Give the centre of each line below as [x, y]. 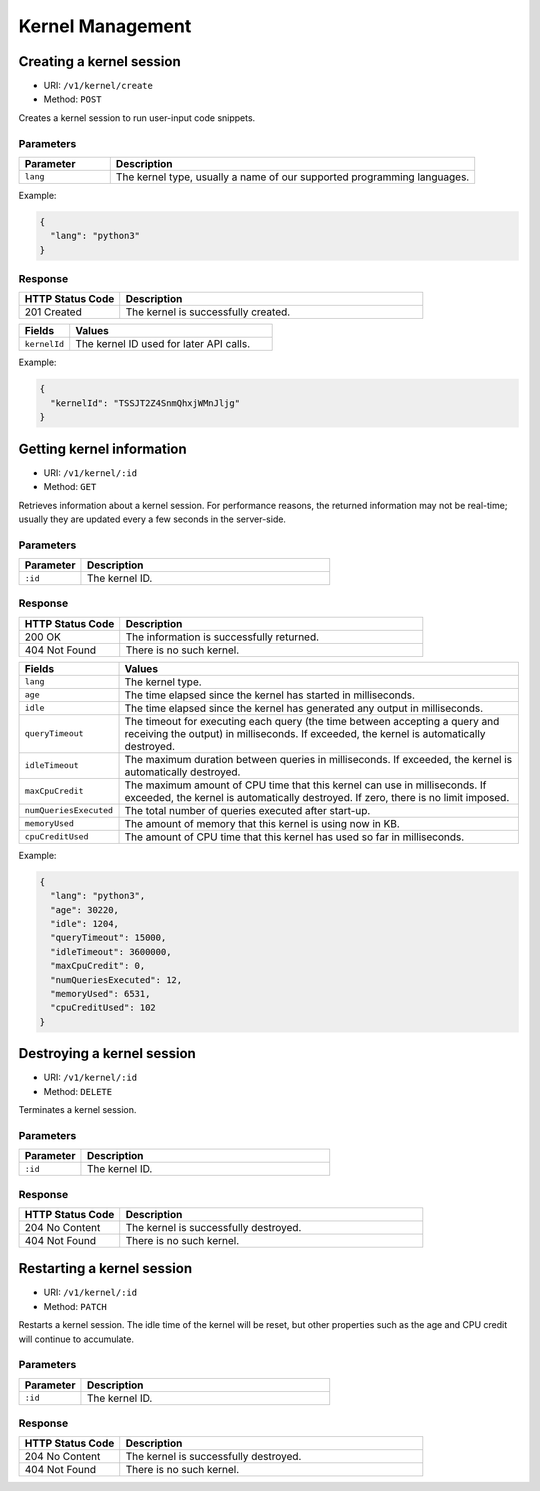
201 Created [53, 312]
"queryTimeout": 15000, [108, 938]
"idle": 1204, [85, 923]
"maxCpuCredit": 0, [98, 966]
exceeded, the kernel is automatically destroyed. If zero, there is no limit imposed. [317, 797]
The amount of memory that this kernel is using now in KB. [262, 823]
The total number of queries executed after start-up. [247, 810]
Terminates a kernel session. [77, 1109]
